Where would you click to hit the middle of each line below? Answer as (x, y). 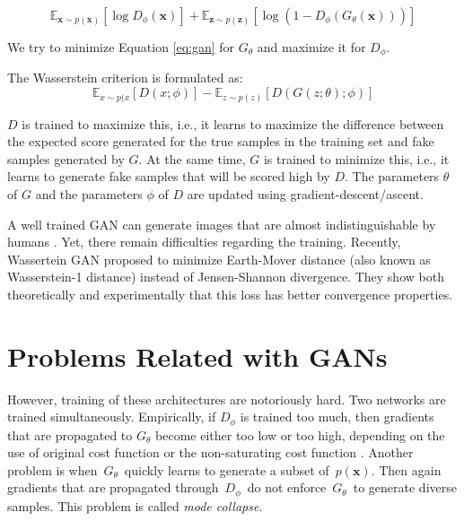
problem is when (53, 469)
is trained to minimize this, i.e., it (356, 158)
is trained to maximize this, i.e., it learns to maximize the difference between (233, 123)
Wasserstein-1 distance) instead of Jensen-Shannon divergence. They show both (226, 277)
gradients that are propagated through (113, 487)
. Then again (406, 469)
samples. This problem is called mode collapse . (135, 505)
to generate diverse (405, 487)
